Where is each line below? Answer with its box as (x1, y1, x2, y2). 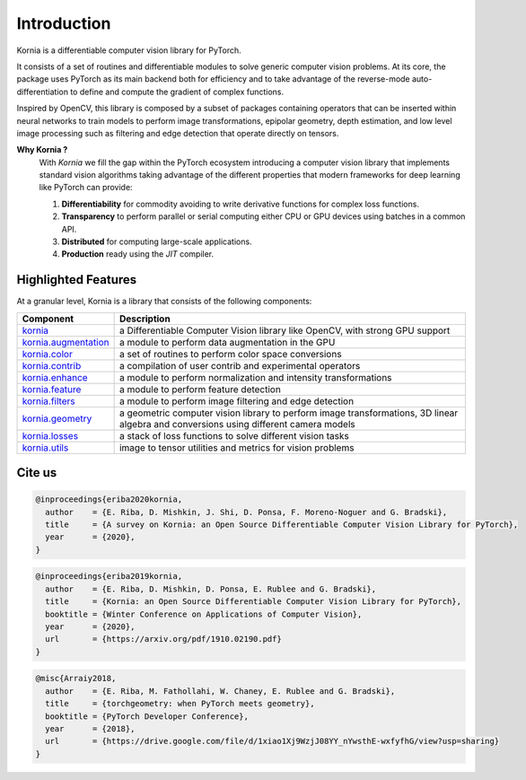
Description (118, 312, 171, 325)
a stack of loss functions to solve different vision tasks (118, 429, 349, 442)
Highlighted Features (16, 272, 137, 287)
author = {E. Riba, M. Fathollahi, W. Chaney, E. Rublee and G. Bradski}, (45, 686, 396, 696)
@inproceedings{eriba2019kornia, (35, 571, 183, 582)
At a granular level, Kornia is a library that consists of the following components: (16, 296, 312, 307)
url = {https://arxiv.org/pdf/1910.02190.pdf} (45, 634, 282, 644)
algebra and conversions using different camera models (118, 417, 356, 430)
